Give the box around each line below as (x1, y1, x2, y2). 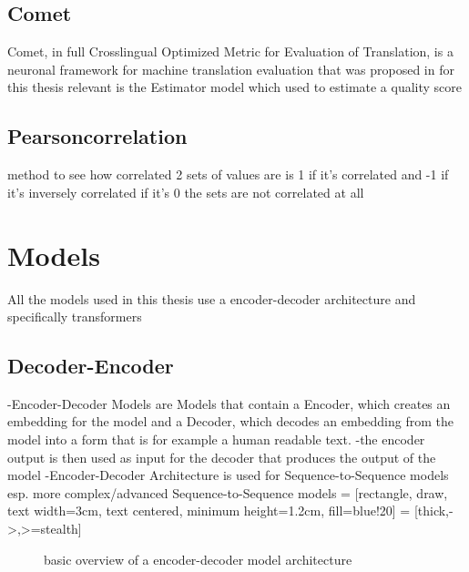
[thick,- (413, 501, 454, 520)
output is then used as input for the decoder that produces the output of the (7, 447, 436, 466)
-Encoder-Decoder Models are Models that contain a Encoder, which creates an (7, 393, 451, 413)
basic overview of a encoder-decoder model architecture (44, 549, 352, 568)
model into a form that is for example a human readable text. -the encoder (7, 430, 425, 449)
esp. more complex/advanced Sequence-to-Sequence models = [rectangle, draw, (7, 483, 448, 502)
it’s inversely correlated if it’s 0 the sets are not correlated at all (7, 182, 364, 201)
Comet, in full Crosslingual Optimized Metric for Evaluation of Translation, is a (7, 42, 454, 61)
